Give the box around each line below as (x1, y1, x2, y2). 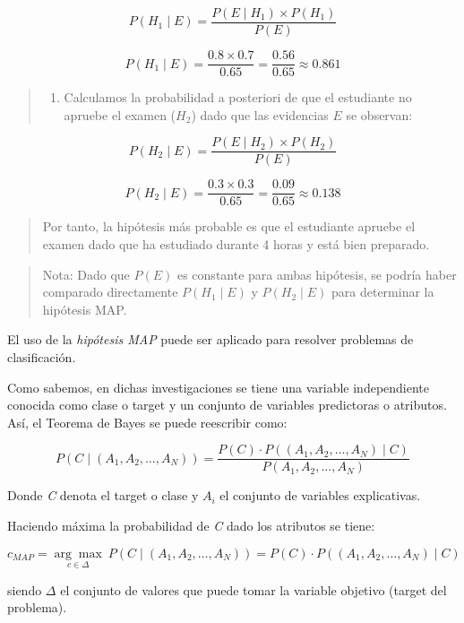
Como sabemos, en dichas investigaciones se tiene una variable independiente (7, 377, 430, 396)
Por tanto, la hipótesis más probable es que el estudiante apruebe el (42, 217, 416, 236)
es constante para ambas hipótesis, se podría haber (176, 264, 457, 283)
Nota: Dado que (42, 264, 130, 283)
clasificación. (7, 348, 76, 366)
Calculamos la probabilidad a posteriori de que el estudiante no (64, 88, 412, 107)
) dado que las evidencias (191, 105, 329, 124)
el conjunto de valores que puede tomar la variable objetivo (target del (60, 580, 447, 599)
